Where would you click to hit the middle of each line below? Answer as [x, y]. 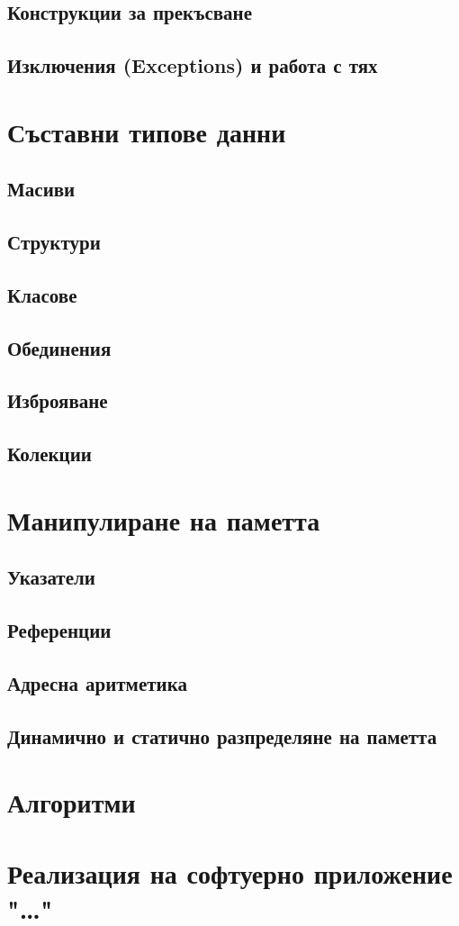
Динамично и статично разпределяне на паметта [222, 735]
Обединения [59, 347]
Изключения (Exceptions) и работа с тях [193, 65]
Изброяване [58, 400]
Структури [54, 242]
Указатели [51, 577]
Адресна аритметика [97, 682]
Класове [42, 294]
